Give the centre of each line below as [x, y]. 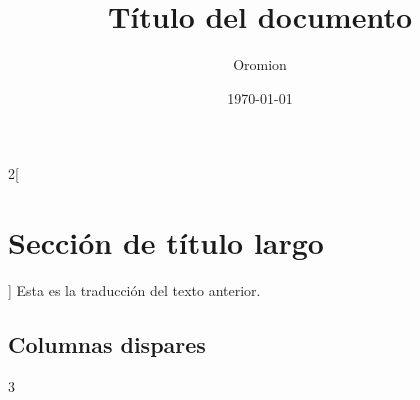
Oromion [260, 64]
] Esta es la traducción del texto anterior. [134, 290]
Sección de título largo [166, 242]
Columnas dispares [107, 344]
